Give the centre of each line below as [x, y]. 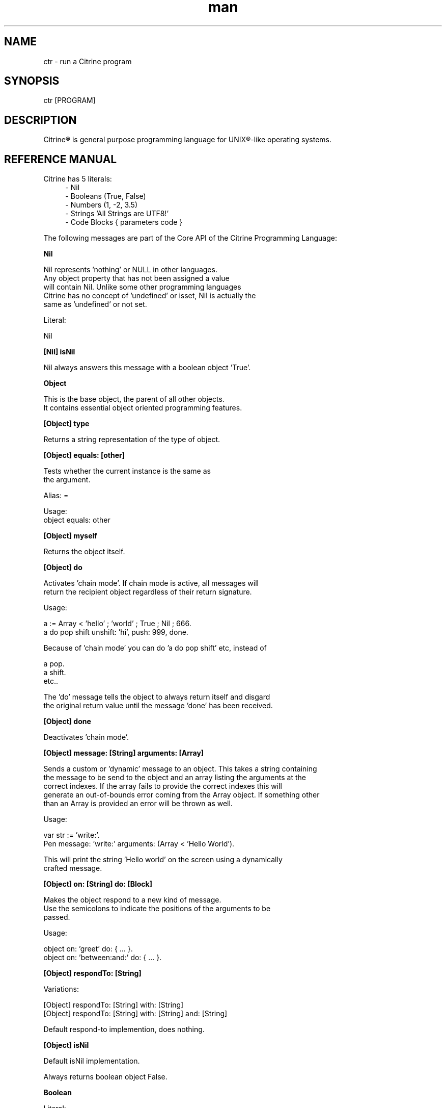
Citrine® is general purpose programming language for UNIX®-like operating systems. [187, 140]
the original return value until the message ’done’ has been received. [158, 706]
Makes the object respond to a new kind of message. [132, 900]
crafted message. [73, 868]
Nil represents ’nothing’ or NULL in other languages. [130, 270]
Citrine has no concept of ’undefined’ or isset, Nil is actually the [150, 296]
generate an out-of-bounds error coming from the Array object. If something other [182, 795]
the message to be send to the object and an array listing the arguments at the [175, 778]
